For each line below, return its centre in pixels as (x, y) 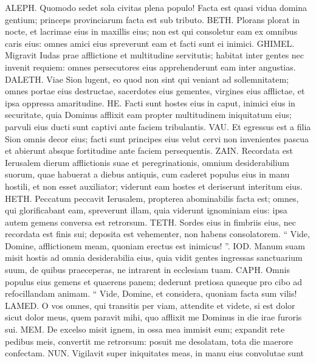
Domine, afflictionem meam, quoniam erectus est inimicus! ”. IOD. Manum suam (155, 245)
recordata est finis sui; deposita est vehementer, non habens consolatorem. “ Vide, (157, 234)
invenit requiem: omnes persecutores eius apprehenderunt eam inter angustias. (150, 67)
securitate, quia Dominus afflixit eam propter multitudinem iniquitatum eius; (148, 115)
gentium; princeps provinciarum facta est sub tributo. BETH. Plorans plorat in (152, 19)
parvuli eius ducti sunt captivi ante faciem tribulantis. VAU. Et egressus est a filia (158, 126)
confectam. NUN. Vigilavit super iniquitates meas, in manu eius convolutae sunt (154, 353)
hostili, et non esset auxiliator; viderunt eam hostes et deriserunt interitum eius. (154, 186)
